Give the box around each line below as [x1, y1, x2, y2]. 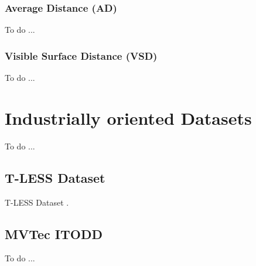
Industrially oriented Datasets [5, 105, 252, 129]
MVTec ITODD [5, 224, 103, 243]
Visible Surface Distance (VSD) [5, 48, 158, 63]
